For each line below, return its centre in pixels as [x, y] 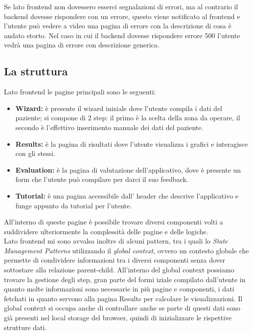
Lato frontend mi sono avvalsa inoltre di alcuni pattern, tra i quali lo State [116, 241]
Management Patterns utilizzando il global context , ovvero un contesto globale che [126, 250]
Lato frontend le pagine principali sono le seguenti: [80, 92]
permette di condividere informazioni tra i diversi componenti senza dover [115, 260]
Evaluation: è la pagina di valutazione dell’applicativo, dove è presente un [128, 169]
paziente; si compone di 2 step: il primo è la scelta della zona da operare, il [128, 118]
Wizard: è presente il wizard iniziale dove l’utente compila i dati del [119, 108]
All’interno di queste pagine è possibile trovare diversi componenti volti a [114, 222]
